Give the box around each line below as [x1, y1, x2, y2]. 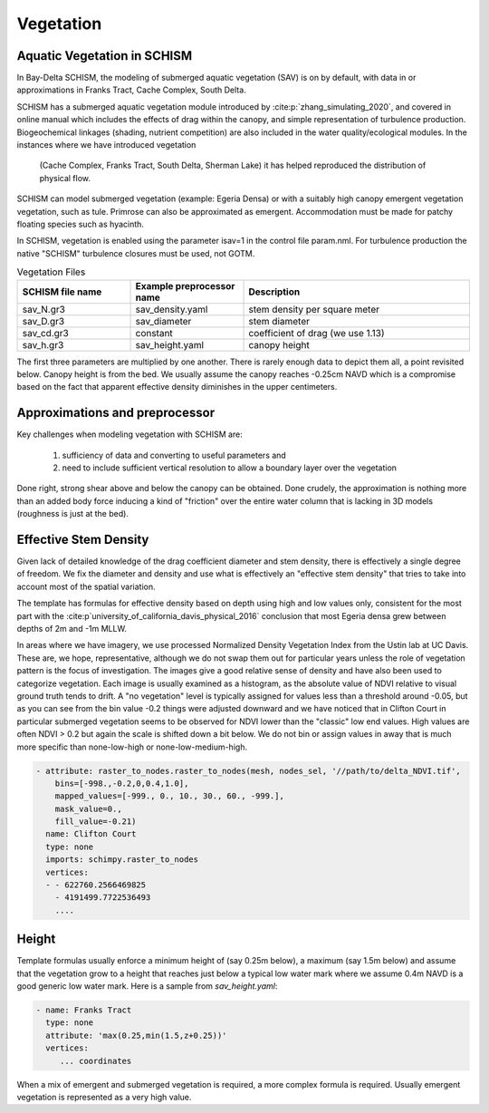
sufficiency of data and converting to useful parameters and [62, 450, 287, 460]
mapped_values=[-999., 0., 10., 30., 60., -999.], [54, 791, 284, 801]
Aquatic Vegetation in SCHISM [16, 48, 193, 63]
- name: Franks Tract [35, 1005, 132, 1015]
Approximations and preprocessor [16, 405, 216, 421]
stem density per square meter [248, 303, 380, 315]
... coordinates [59, 1056, 132, 1066]
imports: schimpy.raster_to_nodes [45, 855, 199, 865]
